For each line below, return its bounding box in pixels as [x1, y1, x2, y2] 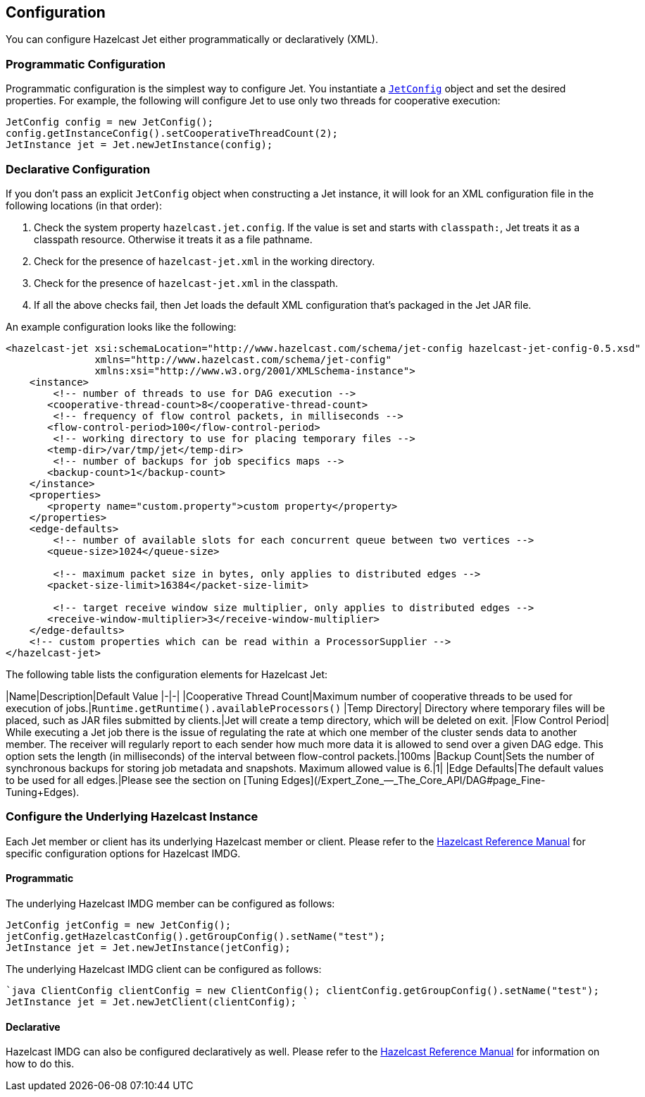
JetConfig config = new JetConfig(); [6, 116, 214, 128]
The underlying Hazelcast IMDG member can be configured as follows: [6, 897, 335, 909]
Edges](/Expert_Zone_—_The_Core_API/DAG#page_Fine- [281, 773, 546, 786]
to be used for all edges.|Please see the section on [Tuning [6, 773, 279, 786]
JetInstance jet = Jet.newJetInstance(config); [6, 139, 273, 151]
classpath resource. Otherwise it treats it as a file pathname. [34, 233, 313, 245]
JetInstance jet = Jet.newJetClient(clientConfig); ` [6, 995, 308, 1007]
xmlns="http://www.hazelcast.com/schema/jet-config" [94, 353, 392, 365]
